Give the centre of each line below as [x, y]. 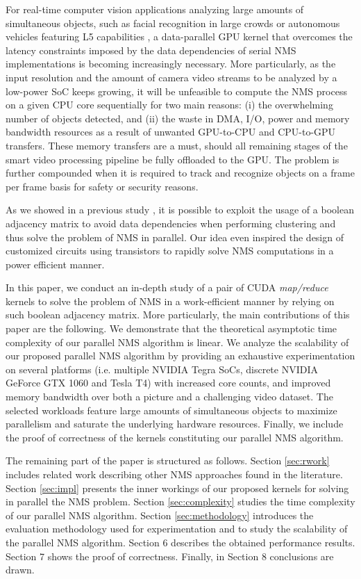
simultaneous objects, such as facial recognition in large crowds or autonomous [173, 23]
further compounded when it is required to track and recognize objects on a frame [180, 173]
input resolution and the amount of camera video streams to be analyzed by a [171, 77]
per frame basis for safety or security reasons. [102, 186]
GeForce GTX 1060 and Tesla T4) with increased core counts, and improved [168, 383]
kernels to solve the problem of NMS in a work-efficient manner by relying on [170, 301]
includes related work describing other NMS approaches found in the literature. [174, 474]
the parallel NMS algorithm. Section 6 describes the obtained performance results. [180, 542]
